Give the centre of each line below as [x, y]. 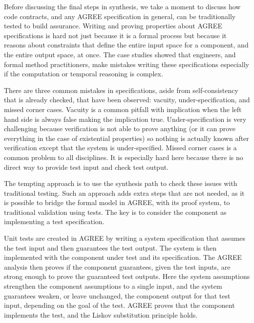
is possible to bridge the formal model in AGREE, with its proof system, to [117, 202]
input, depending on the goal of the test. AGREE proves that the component [119, 305]
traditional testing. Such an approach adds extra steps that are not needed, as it [124, 193]
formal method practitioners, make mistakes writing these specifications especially [127, 64]
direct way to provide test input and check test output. [86, 167]
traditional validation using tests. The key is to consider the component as [115, 212]
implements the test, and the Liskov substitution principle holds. [101, 314]
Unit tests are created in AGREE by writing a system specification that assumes [125, 238]
